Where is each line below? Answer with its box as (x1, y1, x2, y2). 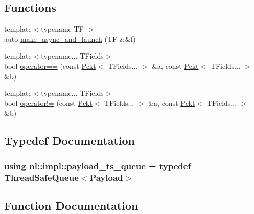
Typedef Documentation (4, 132, 135, 148)
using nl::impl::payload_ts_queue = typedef (4, 159, 191, 172)
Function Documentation (4, 197, 138, 213)
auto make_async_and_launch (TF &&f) (4, 33, 136, 44)
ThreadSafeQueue (4, 171, 79, 183)
